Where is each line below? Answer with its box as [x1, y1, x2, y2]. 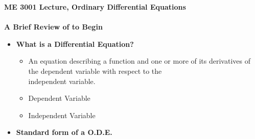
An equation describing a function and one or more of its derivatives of [28, 55, 250, 66]
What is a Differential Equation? [16, 38, 134, 49]
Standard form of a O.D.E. [16, 127, 112, 137]
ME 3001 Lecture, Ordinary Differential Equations [4, 2, 186, 12]
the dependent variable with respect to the [28, 65, 162, 76]
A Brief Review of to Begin [4, 21, 103, 32]
